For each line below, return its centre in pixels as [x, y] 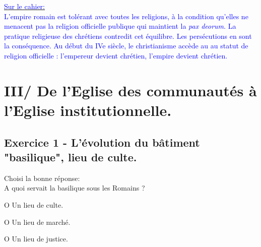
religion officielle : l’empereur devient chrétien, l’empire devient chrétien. [116, 55]
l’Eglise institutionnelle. [88, 110]
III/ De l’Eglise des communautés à [130, 90]
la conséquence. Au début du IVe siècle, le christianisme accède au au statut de [126, 46]
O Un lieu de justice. [36, 239]
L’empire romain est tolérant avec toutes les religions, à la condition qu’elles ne [126, 16]
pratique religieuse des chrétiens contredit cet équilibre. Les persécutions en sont [128, 36]
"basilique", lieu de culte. [71, 157]
